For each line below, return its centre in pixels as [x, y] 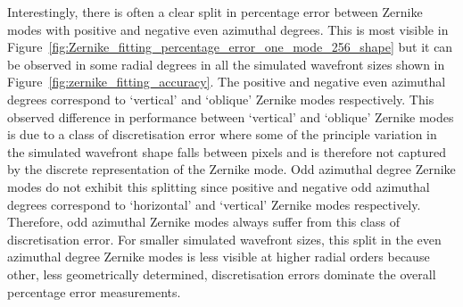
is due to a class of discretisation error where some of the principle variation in [222, 134]
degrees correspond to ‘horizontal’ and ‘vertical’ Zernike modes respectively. [214, 204]
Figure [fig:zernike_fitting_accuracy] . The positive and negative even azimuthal [227, 82]
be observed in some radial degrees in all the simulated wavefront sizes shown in [226, 64]
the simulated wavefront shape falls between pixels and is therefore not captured [227, 151]
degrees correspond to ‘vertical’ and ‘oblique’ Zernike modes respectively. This [221, 99]
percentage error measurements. [94, 291]
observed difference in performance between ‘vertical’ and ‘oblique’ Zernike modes [231, 116]
